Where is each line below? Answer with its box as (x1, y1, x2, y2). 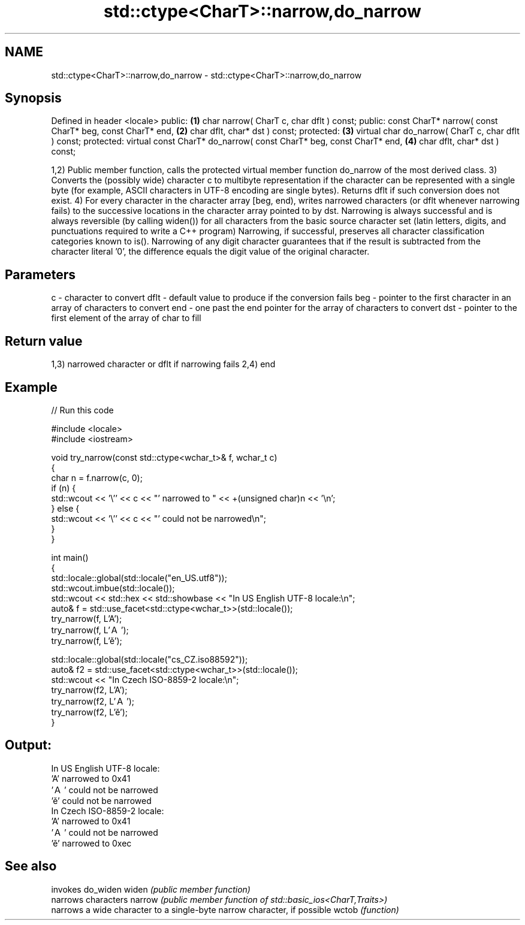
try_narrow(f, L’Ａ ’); (51, 624, 129, 635)
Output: (5, 737, 52, 753)
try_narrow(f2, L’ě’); (51, 706, 128, 717)
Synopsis (5, 90, 62, 106)
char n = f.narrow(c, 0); (51, 472, 143, 483)
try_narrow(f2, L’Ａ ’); (51, 696, 135, 706)
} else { (51, 503, 80, 513)
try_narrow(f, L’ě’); (51, 635, 122, 646)
